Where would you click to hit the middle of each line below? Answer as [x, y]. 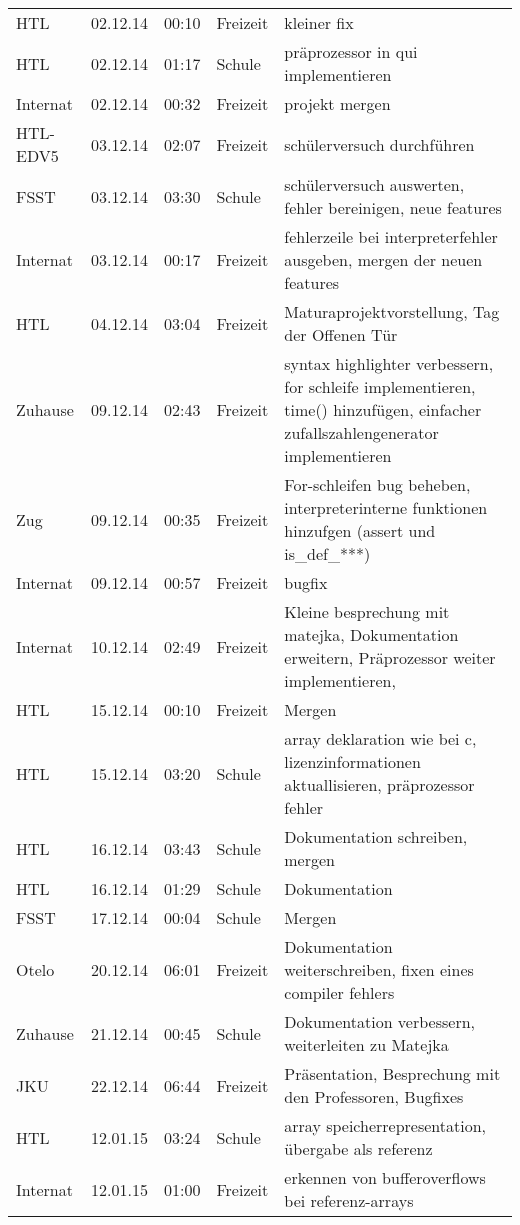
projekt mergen [337, 103]
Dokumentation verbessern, [380, 1021]
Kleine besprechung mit [367, 611]
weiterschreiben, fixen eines [379, 969]
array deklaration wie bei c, [380, 738]
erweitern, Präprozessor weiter [390, 657]
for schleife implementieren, [380, 386]
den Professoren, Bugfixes [374, 1096]
